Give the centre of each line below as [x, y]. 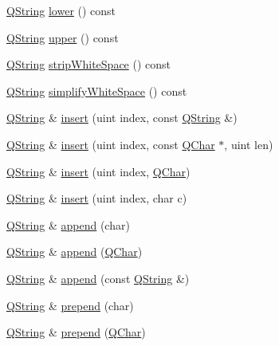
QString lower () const [61, 10]
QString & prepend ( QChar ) [76, 332]
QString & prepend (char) [70, 305]
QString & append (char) [68, 224]
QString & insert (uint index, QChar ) [98, 171]
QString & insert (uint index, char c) [97, 198]
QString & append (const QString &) [98, 278]
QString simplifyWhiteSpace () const [97, 90]
